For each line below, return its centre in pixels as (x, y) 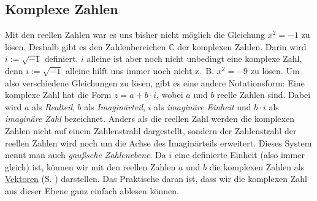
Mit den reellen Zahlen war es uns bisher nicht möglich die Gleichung (135, 35)
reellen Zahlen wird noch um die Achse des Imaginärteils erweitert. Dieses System (158, 142)
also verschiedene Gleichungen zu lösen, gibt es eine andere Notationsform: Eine (155, 82)
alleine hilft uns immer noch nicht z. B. (140, 70)
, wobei (170, 95)
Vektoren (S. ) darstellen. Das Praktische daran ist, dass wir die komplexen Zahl (156, 179)
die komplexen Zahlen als (257, 166)
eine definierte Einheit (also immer (239, 155)
